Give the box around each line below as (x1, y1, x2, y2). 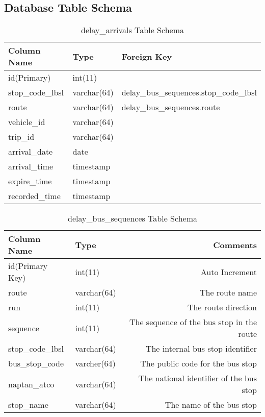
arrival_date (8, 145, 53, 158)
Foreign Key (121, 50, 172, 62)
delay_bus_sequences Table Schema (67, 212, 198, 225)
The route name (199, 286, 257, 299)
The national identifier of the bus (138, 372, 257, 384)
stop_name (8, 399, 48, 411)
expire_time (8, 175, 52, 187)
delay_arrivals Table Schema (81, 24, 184, 36)
